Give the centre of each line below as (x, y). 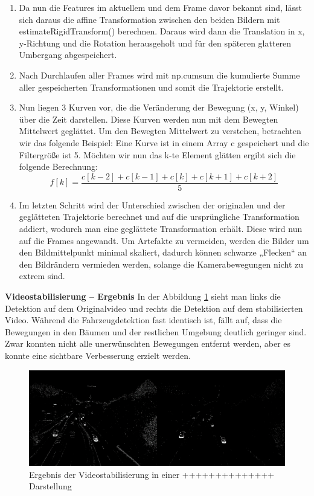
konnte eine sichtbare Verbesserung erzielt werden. (98, 355)
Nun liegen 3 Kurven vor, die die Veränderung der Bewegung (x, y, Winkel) (159, 107)
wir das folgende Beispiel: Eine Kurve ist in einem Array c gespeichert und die (164, 142)
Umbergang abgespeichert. (68, 55)
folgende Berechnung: (58, 166)
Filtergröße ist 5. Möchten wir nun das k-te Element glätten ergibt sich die (157, 154)
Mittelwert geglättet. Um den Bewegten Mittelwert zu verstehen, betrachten (160, 131)
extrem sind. (42, 276)
